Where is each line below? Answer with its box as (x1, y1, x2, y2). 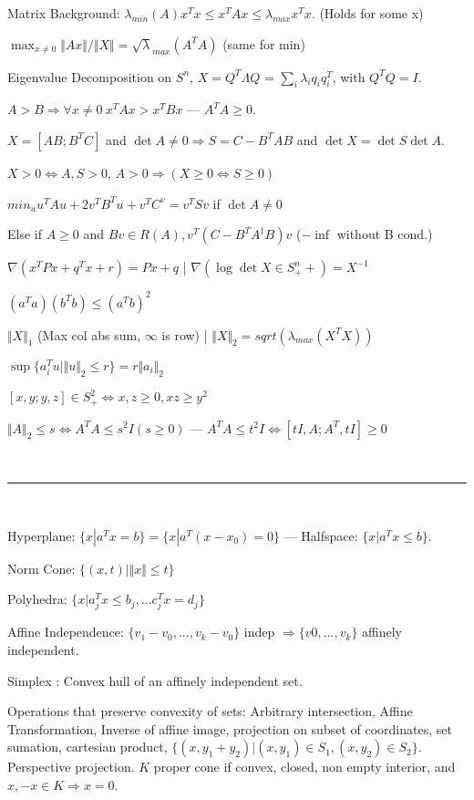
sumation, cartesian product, (7, 737, 168, 756)
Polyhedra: (7, 589, 67, 608)
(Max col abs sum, (37, 325, 141, 344)
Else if (7, 224, 42, 244)
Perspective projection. (7, 757, 135, 776)
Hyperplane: (7, 525, 76, 545)
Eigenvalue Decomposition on (7, 67, 172, 86)
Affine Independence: (7, 622, 124, 641)
